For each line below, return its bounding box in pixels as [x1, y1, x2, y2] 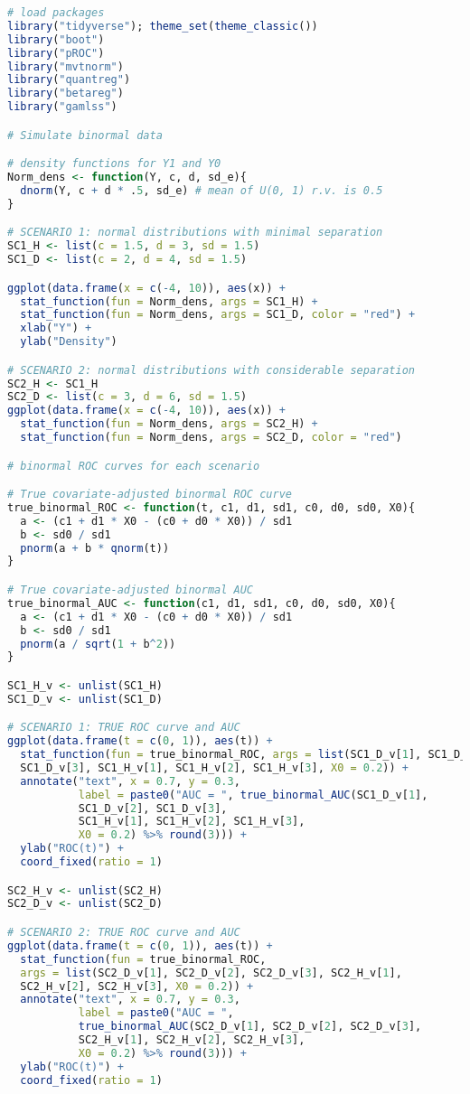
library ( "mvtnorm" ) [7, 60, 124, 73]
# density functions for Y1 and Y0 [7, 157, 221, 171]
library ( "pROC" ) [7, 46, 105, 60]
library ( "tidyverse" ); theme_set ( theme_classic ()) [7, 19, 318, 33]
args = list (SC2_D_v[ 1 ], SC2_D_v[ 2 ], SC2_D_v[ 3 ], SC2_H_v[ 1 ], [20, 966, 402, 979]
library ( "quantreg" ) [7, 73, 131, 87]
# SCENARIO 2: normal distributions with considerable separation [7, 363, 416, 377]
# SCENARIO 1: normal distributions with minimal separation [7, 226, 383, 239]
